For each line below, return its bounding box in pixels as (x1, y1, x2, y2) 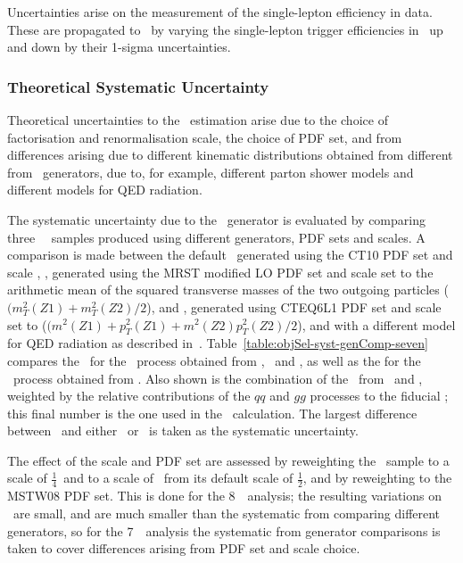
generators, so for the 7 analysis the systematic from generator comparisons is (7, 521, 441, 540)
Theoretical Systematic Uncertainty (7, 75, 269, 97)
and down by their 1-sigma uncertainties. (7, 37, 231, 56)
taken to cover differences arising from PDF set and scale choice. (7, 539, 360, 558)
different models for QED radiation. (7, 180, 203, 199)
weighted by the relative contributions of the (7, 386, 251, 405)
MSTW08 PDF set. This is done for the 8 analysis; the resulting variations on (7, 486, 442, 505)
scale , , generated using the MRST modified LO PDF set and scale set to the (7, 262, 434, 281)
